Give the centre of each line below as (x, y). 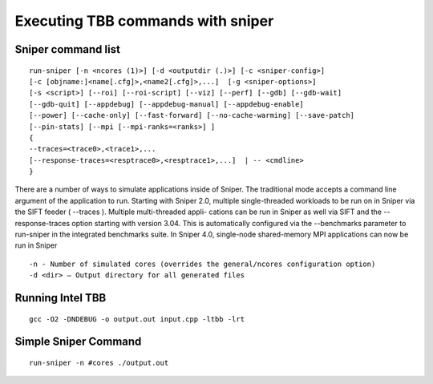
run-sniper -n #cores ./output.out (99, 363)
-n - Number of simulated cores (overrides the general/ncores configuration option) (202, 264)
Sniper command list (67, 49)
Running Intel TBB (61, 298)
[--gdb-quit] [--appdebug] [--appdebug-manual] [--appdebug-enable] (166, 104)
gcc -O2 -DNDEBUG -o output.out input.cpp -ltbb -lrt (137, 319)
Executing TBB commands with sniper (144, 21)
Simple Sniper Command (78, 342)
